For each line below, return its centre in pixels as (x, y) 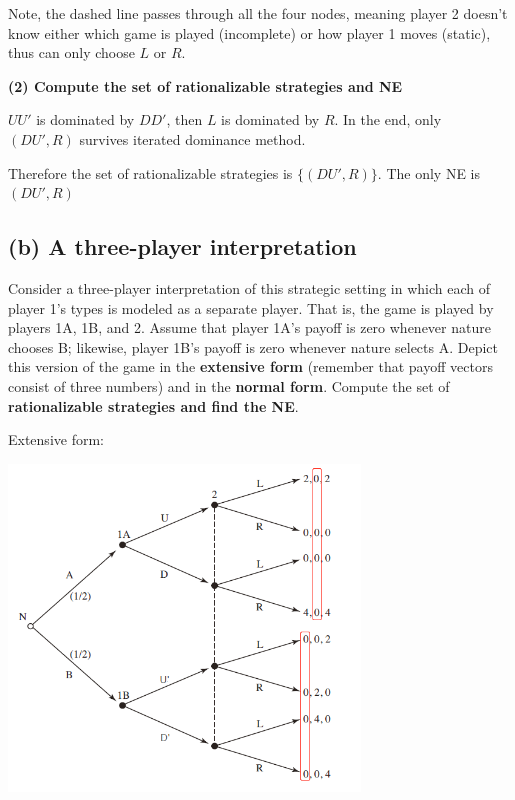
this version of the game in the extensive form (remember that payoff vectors (250, 366)
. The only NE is (429, 172)
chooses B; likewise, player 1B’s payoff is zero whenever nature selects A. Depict (253, 346)
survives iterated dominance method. (192, 138)
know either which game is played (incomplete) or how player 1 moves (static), (249, 32)
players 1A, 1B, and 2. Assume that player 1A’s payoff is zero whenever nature (249, 327)
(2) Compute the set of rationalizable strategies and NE (205, 85)
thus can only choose (71, 52)
